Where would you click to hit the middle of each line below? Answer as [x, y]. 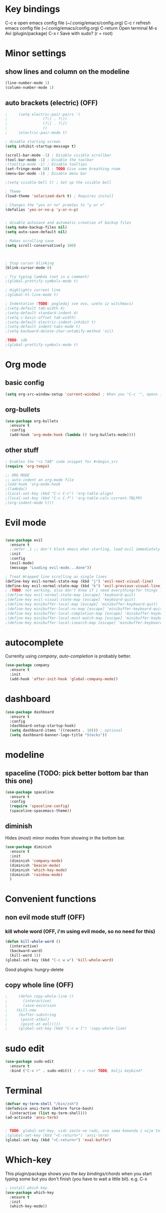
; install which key [26, 1188]
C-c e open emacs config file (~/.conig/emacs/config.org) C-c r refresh [78, 23]
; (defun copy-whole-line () [40, 996]
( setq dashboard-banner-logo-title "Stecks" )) [58, 735]
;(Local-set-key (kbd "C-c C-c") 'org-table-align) [59, 494]
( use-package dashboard [30, 712]
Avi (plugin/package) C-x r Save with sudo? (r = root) [59, 33]
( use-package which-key [30, 1192]
